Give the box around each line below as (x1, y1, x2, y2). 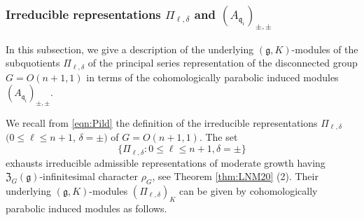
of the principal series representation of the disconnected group (87, 55, 358, 70)
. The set (199, 130, 238, 144)
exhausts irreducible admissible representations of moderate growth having (6, 155, 325, 170)
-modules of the (291, 41, 358, 56)
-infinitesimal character (39, 169, 138, 184)
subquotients (6, 55, 60, 70)
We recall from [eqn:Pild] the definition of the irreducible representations (6, 116, 318, 130)
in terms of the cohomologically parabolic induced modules (86, 69, 339, 84)
